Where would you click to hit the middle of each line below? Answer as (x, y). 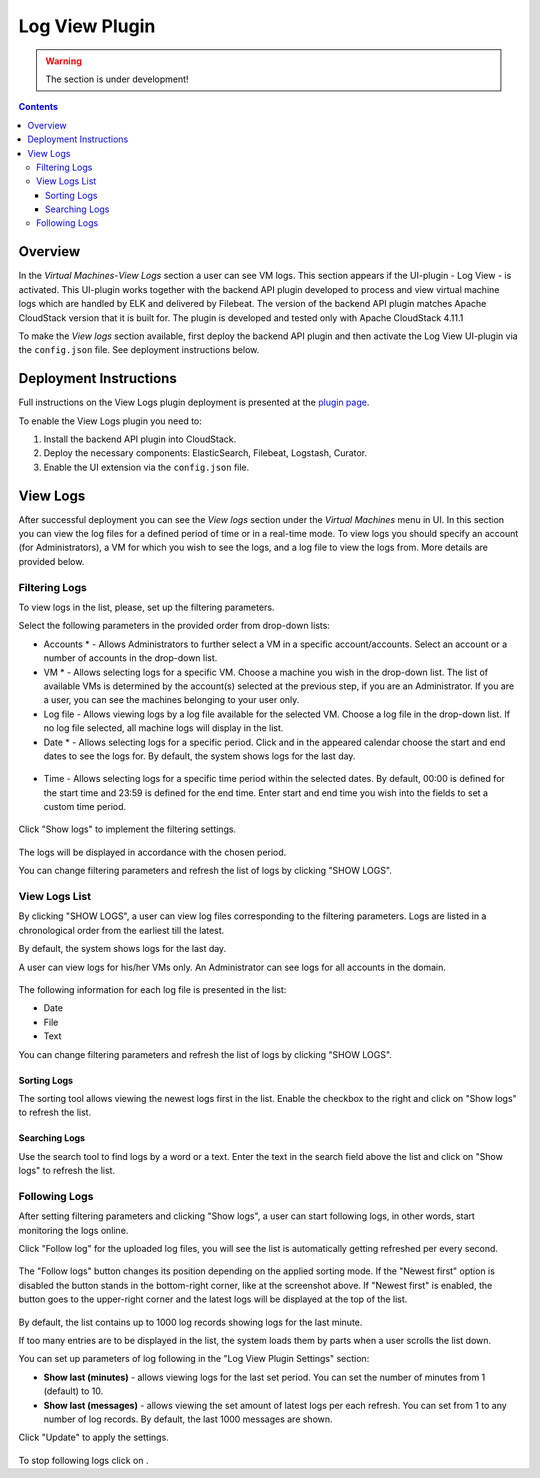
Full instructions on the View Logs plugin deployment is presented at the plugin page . (194, 402)
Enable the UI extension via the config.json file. (146, 467)
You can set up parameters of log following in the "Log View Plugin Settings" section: (194, 1359)
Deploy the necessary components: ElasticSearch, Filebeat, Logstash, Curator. (205, 453)
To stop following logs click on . (83, 1460)
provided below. (51, 561)
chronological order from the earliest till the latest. (121, 930)
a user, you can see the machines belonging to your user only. (171, 700)
